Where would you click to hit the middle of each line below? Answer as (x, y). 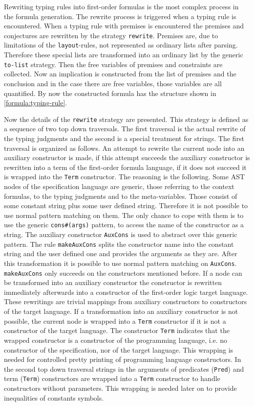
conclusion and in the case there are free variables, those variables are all (113, 83)
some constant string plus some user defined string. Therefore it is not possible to (126, 205)
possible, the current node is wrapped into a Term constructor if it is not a (115, 321)
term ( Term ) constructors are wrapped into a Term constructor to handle (112, 378)
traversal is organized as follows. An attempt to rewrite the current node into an (124, 148)
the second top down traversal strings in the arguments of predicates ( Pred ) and (124, 369)
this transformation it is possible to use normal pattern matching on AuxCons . (120, 263)
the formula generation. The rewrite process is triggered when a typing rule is (120, 16)
